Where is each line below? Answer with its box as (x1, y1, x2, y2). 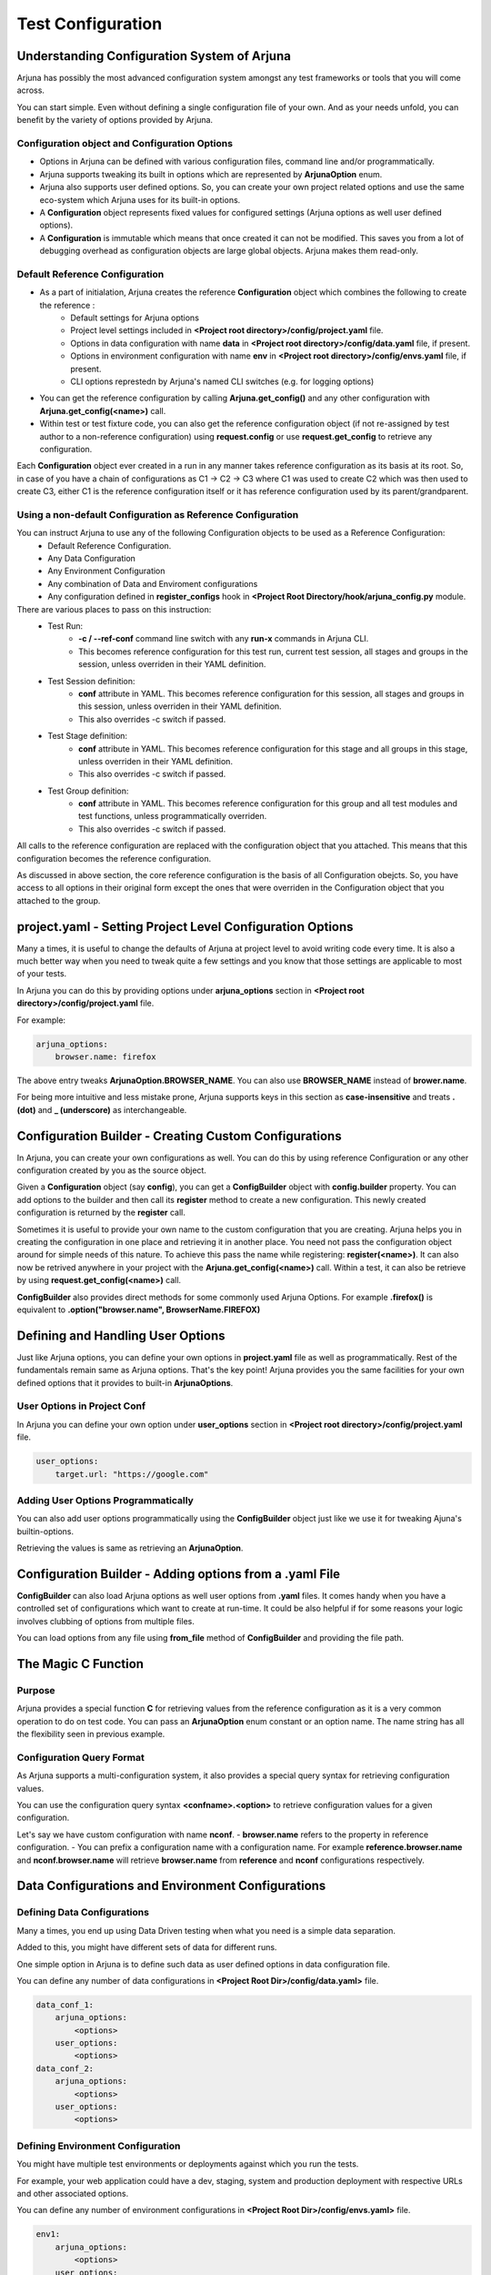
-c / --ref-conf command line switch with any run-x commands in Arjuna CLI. (78, 633, 369, 644)
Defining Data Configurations (16, 1906, 150, 1919)
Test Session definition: (47, 675, 135, 686)
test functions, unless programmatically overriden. (78, 811, 267, 822)
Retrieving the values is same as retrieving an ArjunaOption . (16, 1542, 244, 1553)
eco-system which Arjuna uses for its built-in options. (39, 194, 241, 205)
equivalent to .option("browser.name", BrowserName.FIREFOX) (16, 1304, 261, 1315)
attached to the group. (16, 895, 101, 905)
